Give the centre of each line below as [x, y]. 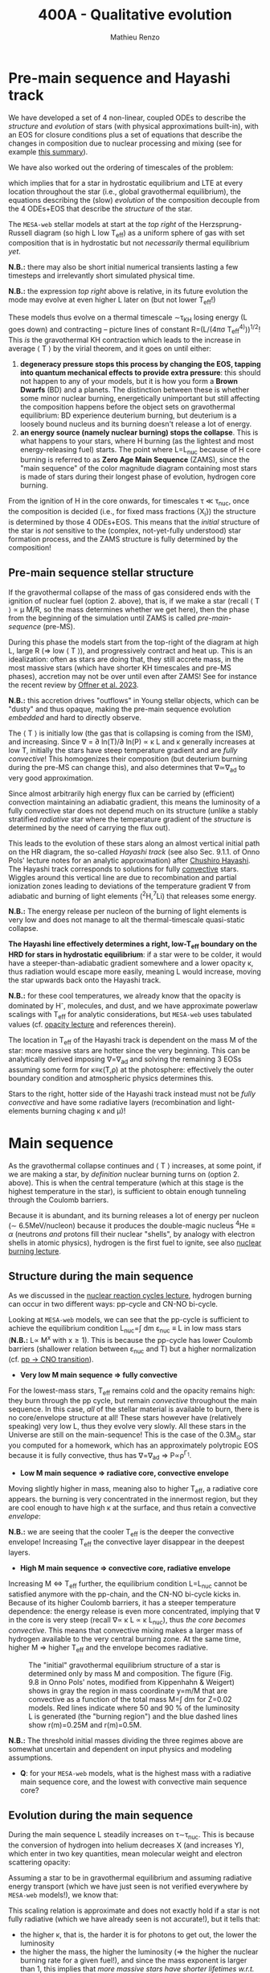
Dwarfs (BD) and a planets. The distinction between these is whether [135, 389]
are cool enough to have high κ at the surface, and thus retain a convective [132, 1507]
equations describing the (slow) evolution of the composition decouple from [134, 200]
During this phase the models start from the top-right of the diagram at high [133, 642]
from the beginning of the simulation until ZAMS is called [102, 618]
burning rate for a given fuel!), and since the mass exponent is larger [133, 1960]
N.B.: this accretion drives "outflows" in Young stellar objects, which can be [134, 700]
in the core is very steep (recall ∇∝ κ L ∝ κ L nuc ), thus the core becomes [127, 1621]
